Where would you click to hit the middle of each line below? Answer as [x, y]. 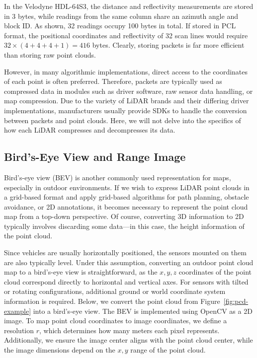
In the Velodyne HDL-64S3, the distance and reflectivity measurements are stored [129, 6]
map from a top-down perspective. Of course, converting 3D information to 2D [124, 216]
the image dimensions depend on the [60, 350]
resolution [19, 330]
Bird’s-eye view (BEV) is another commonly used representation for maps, [118, 177]
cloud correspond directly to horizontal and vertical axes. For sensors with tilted [126, 281]
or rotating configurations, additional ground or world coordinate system [115, 291]
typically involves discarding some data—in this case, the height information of [124, 226]
